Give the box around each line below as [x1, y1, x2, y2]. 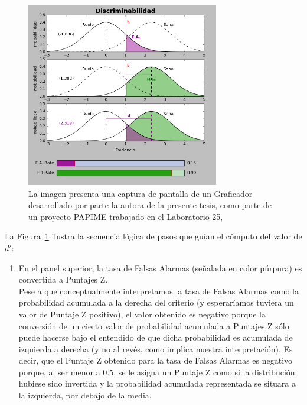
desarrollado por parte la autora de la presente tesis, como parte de [28, 199, 272, 211]
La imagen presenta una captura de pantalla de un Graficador [28, 187, 253, 199]
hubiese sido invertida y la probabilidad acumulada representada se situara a [18, 377, 296, 390]
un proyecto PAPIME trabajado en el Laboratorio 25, [28, 210, 223, 222]
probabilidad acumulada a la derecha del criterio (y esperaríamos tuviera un [18, 296, 294, 309]
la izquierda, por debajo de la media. [18, 389, 152, 401]
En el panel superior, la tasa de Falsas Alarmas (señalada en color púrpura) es [18, 261, 302, 274]
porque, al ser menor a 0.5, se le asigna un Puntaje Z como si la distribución [18, 365, 295, 378]
